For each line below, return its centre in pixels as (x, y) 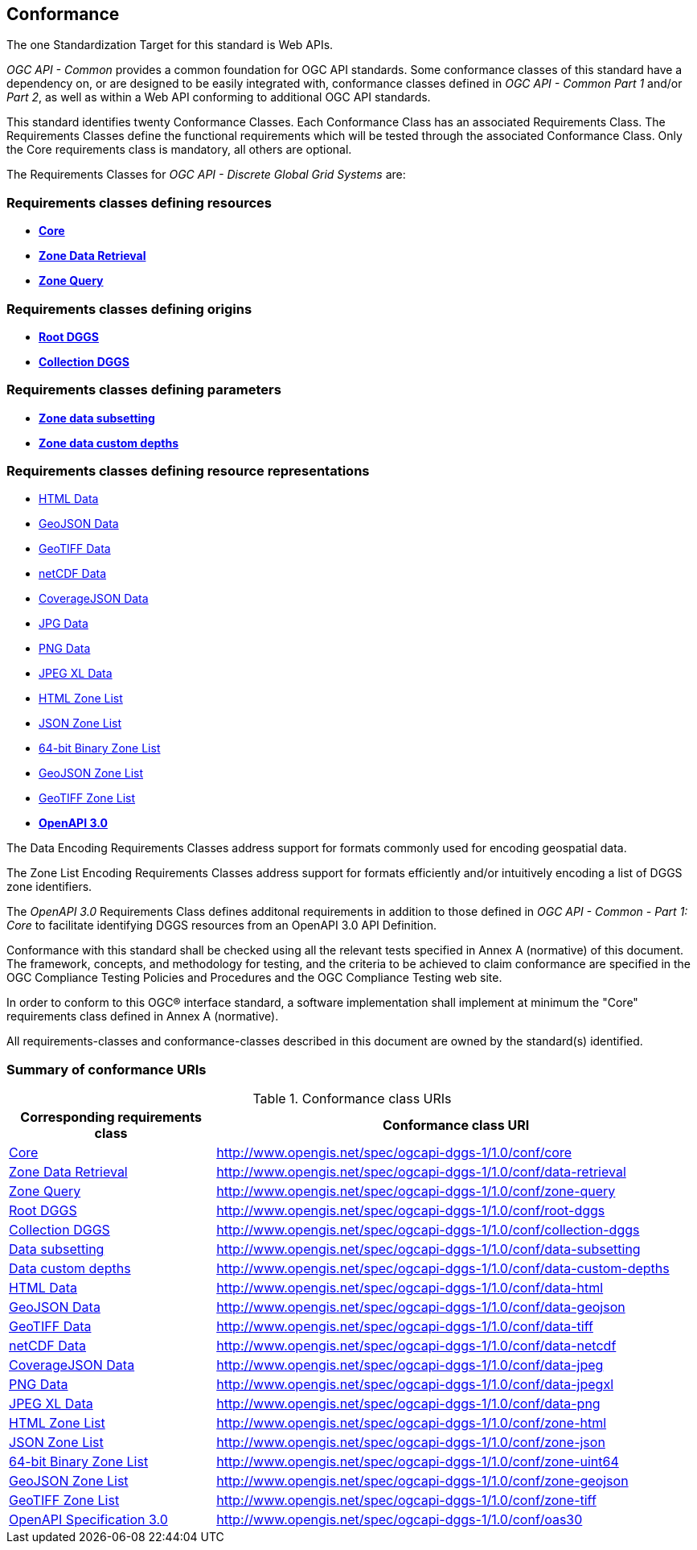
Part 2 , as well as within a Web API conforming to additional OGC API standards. (219, 97)
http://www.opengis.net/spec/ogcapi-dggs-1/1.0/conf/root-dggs (411, 1211)
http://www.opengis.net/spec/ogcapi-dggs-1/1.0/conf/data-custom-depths (443, 1269)
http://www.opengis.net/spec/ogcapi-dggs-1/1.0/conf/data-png (408, 1404)
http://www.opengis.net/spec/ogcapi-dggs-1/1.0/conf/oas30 (400, 1520)
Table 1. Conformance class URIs (352, 1099)
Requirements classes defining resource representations (188, 471)
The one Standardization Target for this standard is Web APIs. (170, 45)
